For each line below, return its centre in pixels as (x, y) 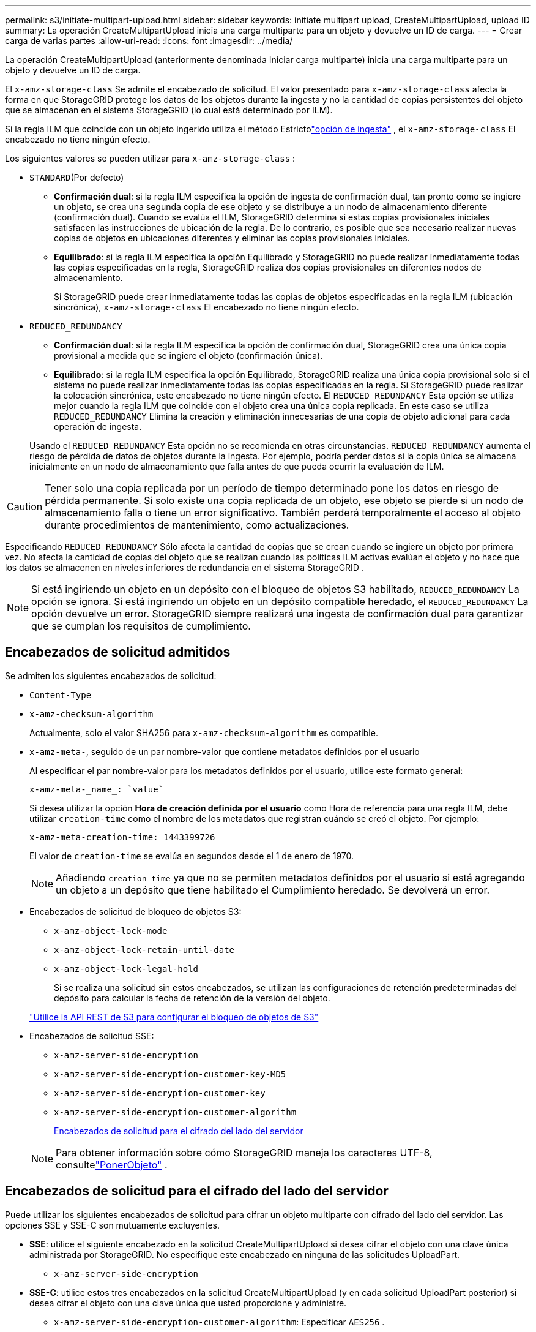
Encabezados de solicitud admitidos (118, 652)
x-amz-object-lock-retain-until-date (144, 950)
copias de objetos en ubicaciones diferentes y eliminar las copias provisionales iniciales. (232, 238)
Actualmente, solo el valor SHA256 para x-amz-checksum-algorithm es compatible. (204, 732)
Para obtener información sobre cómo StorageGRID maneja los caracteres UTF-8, (244, 1152)
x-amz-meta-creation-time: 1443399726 (122, 837)
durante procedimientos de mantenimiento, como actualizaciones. (197, 525)
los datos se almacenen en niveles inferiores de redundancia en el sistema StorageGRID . (184, 567)
